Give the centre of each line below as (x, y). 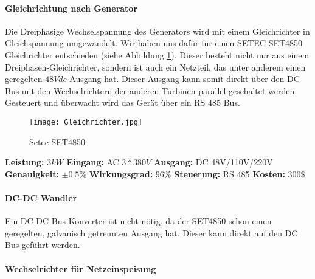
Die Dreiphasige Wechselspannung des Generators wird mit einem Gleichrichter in (157, 31)
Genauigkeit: (32, 174)
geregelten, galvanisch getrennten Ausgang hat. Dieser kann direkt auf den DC (151, 232)
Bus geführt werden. (43, 245)
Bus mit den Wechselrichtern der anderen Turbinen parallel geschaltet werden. (151, 90)
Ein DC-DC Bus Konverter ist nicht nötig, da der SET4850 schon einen (138, 221)
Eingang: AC (93, 162)
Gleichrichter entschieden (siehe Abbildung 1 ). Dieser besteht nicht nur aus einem (157, 54)
